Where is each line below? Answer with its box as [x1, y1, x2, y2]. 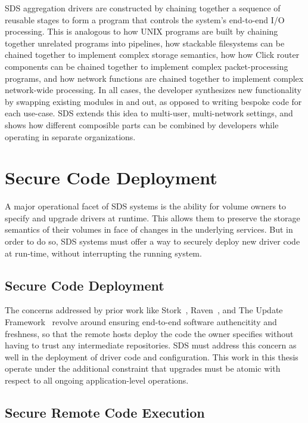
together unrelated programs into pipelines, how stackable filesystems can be [5, 36, 285, 49]
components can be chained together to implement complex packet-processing [5, 60, 288, 72]
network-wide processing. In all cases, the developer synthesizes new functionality [5, 84, 302, 96]
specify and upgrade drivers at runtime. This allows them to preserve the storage [5, 211, 300, 224]
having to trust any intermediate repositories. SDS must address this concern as [5, 339, 297, 351]
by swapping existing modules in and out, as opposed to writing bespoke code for [5, 95, 302, 107]
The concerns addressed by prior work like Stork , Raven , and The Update [5, 304, 283, 316]
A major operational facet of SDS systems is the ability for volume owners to [5, 200, 287, 212]
